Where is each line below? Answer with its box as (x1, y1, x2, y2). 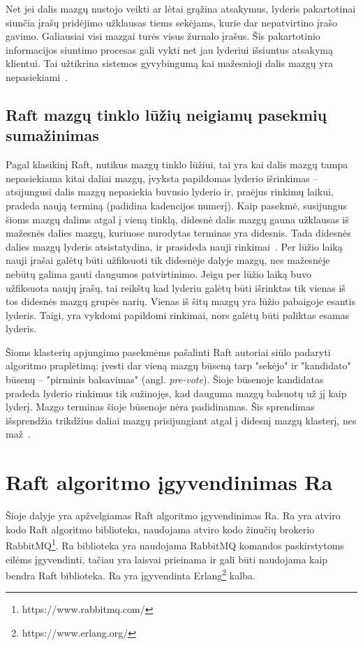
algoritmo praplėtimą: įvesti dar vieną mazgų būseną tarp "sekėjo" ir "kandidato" (6, 358, 351, 373)
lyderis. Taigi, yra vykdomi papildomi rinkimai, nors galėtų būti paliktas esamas (6, 307, 350, 322)
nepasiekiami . (6, 69, 68, 84)
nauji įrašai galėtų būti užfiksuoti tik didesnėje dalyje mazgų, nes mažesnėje (6, 253, 330, 267)
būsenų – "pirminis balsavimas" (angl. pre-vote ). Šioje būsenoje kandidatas (6, 372, 324, 387)
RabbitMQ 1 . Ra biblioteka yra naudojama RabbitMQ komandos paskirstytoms (6, 536, 344, 552)
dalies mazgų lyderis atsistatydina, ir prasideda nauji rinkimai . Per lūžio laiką (6, 239, 343, 253)
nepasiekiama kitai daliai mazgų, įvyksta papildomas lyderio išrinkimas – (6, 170, 318, 185)
